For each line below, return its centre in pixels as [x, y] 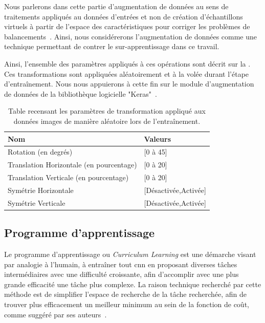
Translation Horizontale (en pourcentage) [72, 165]
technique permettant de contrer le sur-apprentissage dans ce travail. [112, 46]
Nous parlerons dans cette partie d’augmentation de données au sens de [116, 6]
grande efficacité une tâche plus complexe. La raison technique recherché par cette [133, 284]
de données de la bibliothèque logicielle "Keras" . [81, 93]
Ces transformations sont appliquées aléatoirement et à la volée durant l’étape [127, 73]
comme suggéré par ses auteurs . [56, 314]
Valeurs [158, 138]
